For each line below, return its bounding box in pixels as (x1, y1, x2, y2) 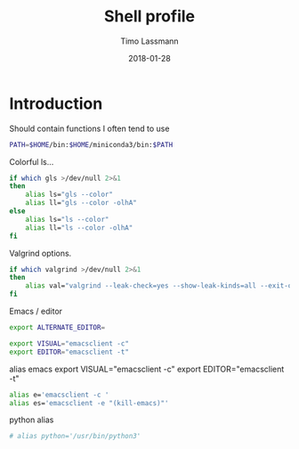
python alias (9, 414, 54, 425)
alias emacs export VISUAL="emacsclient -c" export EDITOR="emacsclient (9, 363, 285, 374)
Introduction (9, 94, 103, 113)
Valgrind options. (9, 248, 72, 258)
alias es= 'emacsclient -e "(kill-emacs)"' (9, 398, 169, 407)
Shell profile (103, 6, 196, 27)
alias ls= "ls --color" (25, 215, 109, 224)
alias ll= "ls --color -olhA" (25, 223, 133, 233)
